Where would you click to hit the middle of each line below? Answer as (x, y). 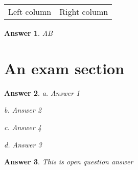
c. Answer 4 (23, 127)
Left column (30, 12)
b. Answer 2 (23, 110)
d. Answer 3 (23, 144)
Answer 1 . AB (28, 33)
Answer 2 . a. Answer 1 (42, 92)
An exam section (64, 68)
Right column (84, 12)
